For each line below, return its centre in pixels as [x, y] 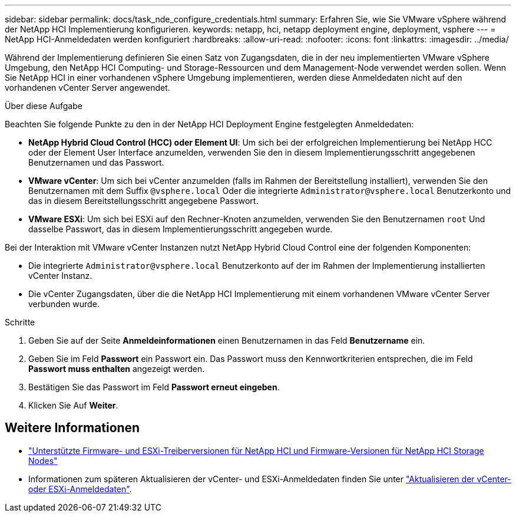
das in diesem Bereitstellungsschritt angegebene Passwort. [143, 201]
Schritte [20, 322]
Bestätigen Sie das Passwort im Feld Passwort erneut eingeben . [154, 387]
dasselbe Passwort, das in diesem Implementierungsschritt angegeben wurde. [181, 229]
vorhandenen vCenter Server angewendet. [87, 88]
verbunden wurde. [64, 304]
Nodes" [43, 460]
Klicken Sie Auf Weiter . [73, 405]
